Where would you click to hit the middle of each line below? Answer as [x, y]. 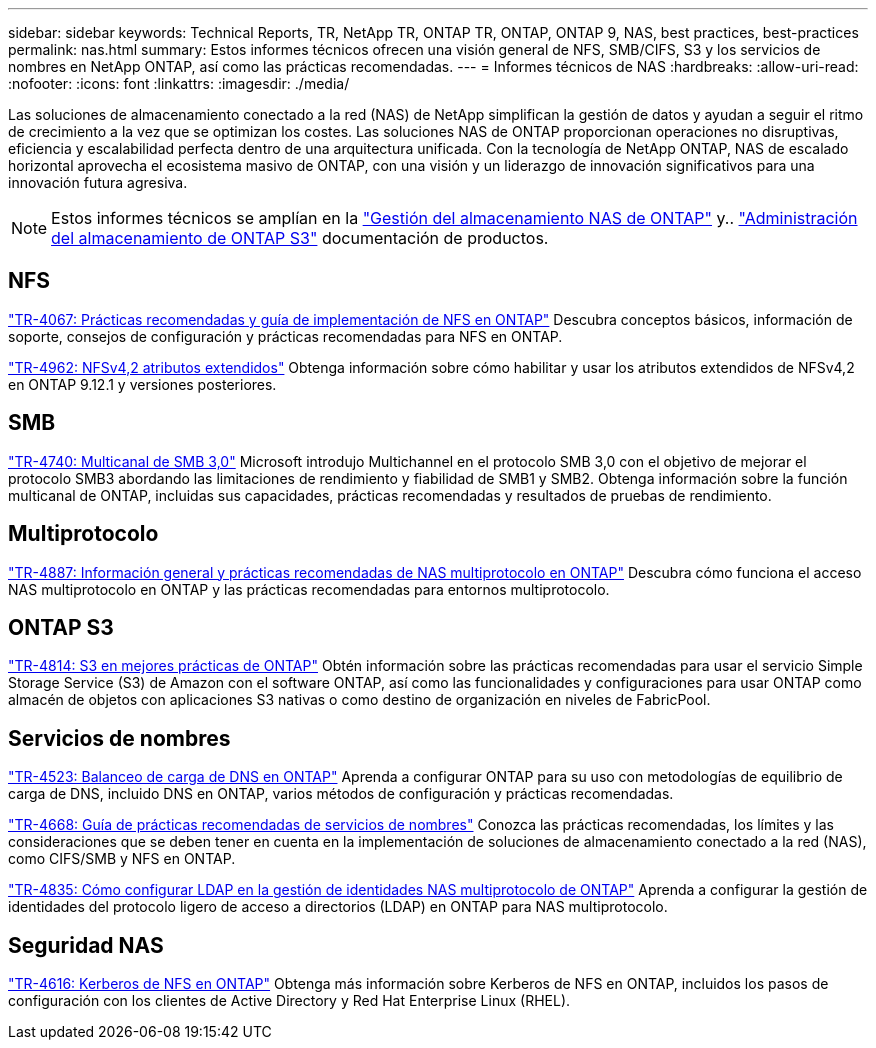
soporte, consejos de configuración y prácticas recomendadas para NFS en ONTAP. [285, 336]
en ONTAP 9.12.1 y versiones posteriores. [142, 384]
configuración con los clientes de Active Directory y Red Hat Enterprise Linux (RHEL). [289, 1001]
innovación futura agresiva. [98, 182]
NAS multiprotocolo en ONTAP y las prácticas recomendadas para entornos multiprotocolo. [309, 589]
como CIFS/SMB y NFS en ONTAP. [122, 859]
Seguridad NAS [86, 945]
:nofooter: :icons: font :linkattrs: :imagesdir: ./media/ [179, 83]
